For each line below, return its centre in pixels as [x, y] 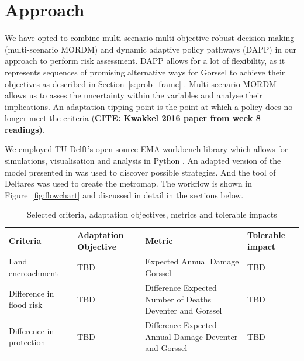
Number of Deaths [178, 299]
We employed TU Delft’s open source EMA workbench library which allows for [146, 149]
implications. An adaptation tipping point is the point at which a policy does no [149, 106]
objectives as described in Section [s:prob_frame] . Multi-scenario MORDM [141, 83]
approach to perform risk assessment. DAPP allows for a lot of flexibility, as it [145, 61]
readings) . [25, 129]
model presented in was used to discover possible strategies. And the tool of [140, 172]
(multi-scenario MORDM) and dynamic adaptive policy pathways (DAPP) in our [151, 49]
